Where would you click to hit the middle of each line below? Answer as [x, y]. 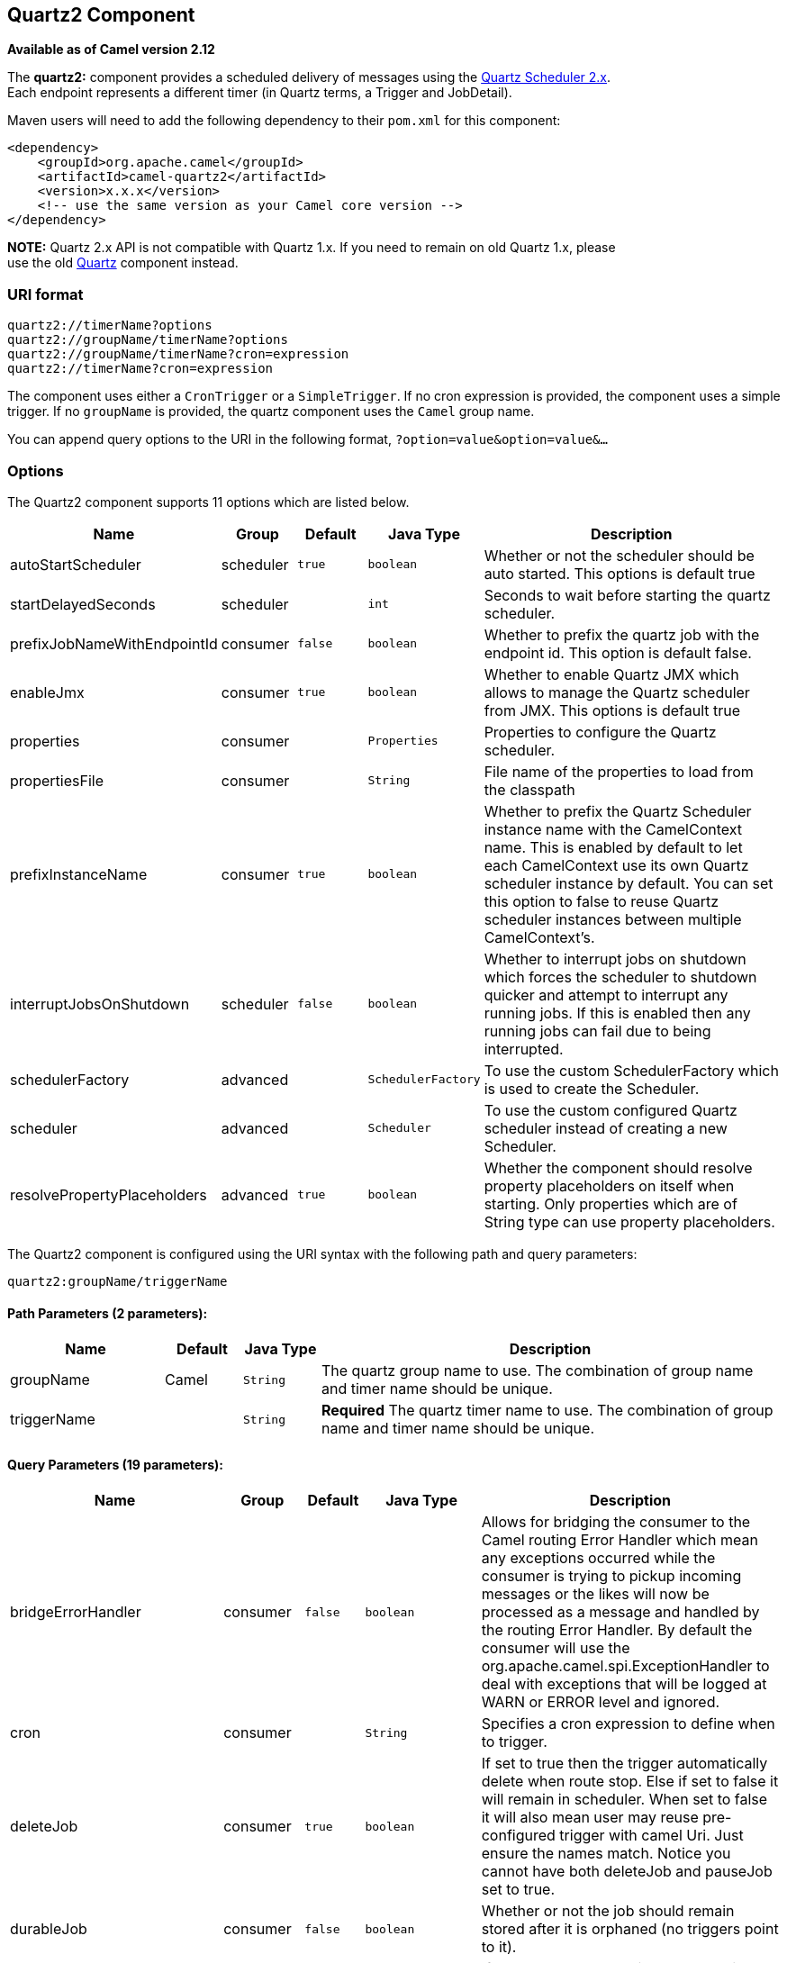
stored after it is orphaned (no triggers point [630, 1929]
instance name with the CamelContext [613, 829]
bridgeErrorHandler [76, 1612]
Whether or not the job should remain [608, 1911]
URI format [45, 294]
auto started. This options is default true [620, 573]
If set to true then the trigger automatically [624, 1764]
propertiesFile [57, 780]
